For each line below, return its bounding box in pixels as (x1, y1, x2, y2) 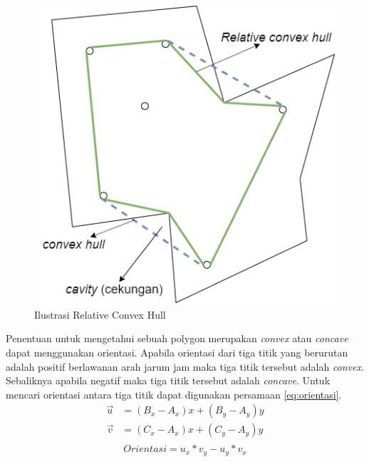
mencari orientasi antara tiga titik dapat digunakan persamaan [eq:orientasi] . (6, 386, 342, 401)
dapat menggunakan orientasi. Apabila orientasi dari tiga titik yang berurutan (6, 344, 348, 359)
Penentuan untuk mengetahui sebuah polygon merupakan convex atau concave (6, 331, 348, 346)
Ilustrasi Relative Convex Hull (34, 307, 166, 322)
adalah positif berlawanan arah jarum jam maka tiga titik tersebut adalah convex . (6, 359, 364, 374)
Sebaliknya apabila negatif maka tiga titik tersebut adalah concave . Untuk (6, 373, 331, 388)
